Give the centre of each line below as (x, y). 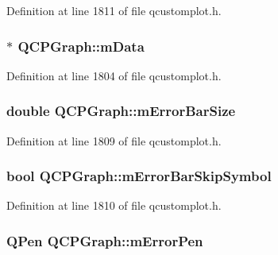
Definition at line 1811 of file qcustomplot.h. (114, 10)
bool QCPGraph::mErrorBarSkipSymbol (139, 176)
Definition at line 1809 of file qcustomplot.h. (114, 140)
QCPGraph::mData (81, 46)
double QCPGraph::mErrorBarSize (121, 111)
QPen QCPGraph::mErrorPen (105, 240)
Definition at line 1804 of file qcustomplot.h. (114, 75)
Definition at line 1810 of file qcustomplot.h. (114, 205)
